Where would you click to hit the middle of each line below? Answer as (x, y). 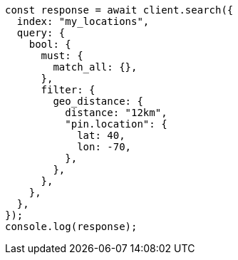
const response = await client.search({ (119, 10)
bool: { (50, 44)
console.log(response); (71, 227)
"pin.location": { (116, 124)
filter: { (68, 90)
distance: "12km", (116, 113)
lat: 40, (101, 135)
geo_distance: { (98, 101)
